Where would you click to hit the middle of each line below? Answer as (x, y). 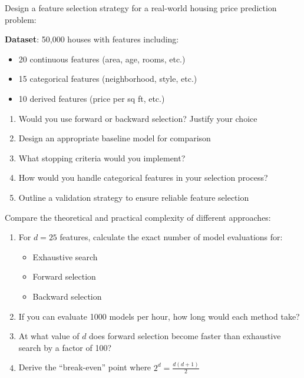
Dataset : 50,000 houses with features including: (92, 39)
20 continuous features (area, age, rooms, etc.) (102, 59)
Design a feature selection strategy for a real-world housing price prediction (141, 8)
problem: (21, 19)
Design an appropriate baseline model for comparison (115, 138)
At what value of (49, 336)
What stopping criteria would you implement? (102, 157)
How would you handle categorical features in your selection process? (143, 178)
